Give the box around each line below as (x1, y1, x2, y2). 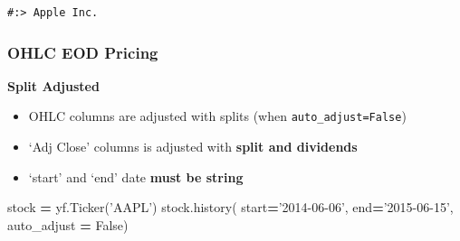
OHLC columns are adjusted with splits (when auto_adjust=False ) (28, 107, 407, 125)
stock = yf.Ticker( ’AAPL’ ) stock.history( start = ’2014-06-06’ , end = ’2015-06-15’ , (7, 198, 454, 217)
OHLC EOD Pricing (7, 41, 158, 63)
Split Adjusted (7, 76, 100, 95)
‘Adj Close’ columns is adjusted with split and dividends (28, 137, 358, 156)
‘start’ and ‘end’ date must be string (28, 167, 244, 186)
